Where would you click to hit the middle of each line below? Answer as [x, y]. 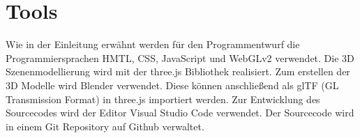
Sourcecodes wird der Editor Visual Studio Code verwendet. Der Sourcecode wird [180, 113]
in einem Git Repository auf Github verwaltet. [105, 126]
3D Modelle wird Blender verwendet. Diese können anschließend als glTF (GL [172, 85]
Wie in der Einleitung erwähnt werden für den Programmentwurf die [153, 44]
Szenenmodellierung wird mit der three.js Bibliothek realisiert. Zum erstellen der [178, 71]
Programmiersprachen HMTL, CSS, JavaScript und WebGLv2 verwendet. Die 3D [180, 58]
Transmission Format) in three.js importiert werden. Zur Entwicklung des [163, 99]
